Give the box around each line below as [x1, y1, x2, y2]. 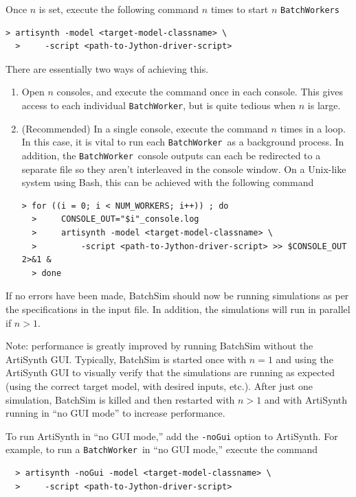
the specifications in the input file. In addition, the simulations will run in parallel [5, 301, 351, 316]
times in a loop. [280, 121, 346, 135]
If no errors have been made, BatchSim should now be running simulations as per [5, 288, 349, 303]
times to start [210, 2, 269, 16]
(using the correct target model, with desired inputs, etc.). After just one [5, 378, 313, 393]
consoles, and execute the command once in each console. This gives [56, 84, 344, 99]
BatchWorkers [280, 5, 340, 15]
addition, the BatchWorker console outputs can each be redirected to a [21, 148, 321, 162]
